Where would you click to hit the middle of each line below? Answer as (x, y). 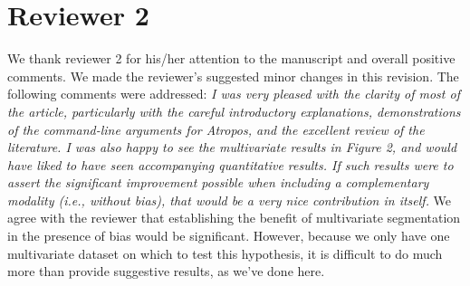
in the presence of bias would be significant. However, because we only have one (229, 236)
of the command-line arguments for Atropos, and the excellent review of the (216, 129)
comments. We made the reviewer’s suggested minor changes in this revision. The (233, 76)
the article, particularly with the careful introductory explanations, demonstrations (234, 111)
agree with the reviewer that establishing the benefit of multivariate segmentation (234, 218)
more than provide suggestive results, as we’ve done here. (166, 271)
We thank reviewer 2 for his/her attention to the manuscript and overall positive (231, 58)
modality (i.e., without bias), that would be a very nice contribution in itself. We (230, 200)
